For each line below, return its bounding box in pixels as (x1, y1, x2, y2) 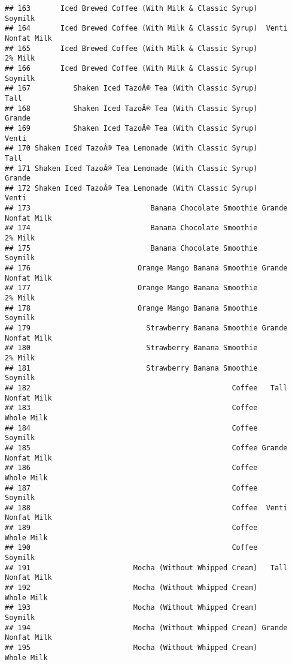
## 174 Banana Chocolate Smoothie (5, 224, 258, 233)
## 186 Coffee (5, 464, 258, 473)
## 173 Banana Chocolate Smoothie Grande (5, 204, 288, 213)
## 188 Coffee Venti (5, 503, 288, 512)
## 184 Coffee (5, 423, 258, 432)
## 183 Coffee (5, 404, 258, 413)
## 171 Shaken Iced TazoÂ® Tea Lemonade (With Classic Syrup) (5, 164, 258, 173)
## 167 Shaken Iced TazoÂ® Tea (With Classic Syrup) (5, 84, 258, 93)
